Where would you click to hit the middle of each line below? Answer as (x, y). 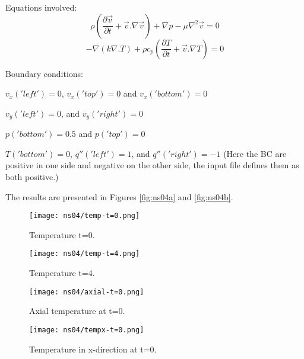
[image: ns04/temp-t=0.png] (85, 216)
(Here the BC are (255, 153)
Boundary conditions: (45, 73)
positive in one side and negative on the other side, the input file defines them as (152, 165)
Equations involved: (41, 7)
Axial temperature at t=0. (77, 311)
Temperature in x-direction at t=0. (93, 349)
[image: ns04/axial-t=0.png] (87, 292)
